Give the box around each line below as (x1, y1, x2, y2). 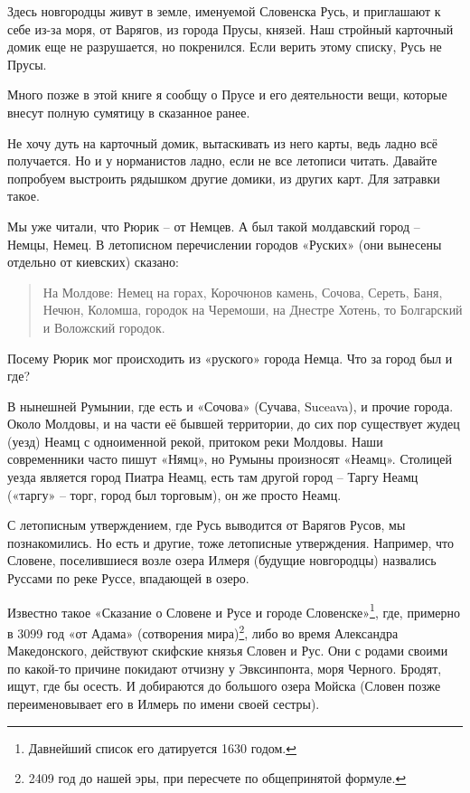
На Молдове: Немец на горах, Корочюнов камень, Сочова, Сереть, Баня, (42, 282, 443, 301)
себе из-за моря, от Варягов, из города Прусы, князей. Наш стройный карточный (7, 19, 454, 38)
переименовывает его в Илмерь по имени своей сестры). (7, 694, 320, 713)
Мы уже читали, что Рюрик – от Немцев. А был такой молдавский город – (7, 216, 420, 235)
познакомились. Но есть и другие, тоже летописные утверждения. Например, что (7, 533, 454, 552)
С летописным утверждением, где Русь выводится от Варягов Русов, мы (7, 515, 406, 534)
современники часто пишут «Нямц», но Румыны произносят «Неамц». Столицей (7, 449, 452, 468)
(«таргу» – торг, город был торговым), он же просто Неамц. (7, 485, 342, 504)
